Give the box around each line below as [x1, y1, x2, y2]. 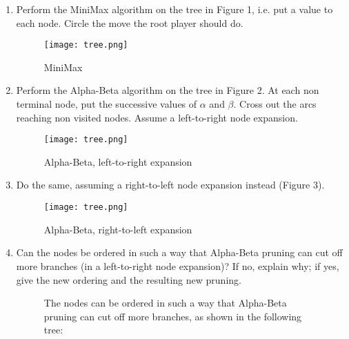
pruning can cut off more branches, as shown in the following [43, 309, 302, 323]
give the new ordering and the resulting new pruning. [16, 272, 241, 287]
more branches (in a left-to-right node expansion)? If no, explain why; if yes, [16, 258, 339, 273]
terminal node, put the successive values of [16, 97, 197, 111]
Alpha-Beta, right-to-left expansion [43, 222, 192, 236]
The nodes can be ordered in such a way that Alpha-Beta [43, 296, 287, 310]
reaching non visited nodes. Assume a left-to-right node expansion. [16, 110, 298, 124]
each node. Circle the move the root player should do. [16, 15, 243, 30]
